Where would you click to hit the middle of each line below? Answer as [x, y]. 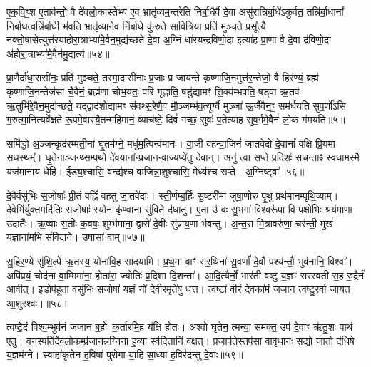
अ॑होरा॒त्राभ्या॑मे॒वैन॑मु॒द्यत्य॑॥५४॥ [58, 53]
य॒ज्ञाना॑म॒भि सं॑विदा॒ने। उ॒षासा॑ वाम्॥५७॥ [76, 237]
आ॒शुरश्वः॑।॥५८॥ [38, 303]
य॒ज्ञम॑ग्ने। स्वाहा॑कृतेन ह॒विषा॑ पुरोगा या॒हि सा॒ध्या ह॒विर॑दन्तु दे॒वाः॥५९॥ [125, 355]
